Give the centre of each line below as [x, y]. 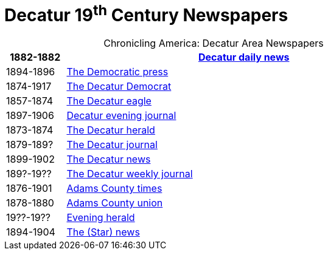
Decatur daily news [244, 57]
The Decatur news [109, 159]
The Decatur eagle [109, 101]
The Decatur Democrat [119, 87]
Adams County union [115, 203]
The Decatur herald [111, 130]
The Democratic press [117, 72]
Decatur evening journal [121, 116]
